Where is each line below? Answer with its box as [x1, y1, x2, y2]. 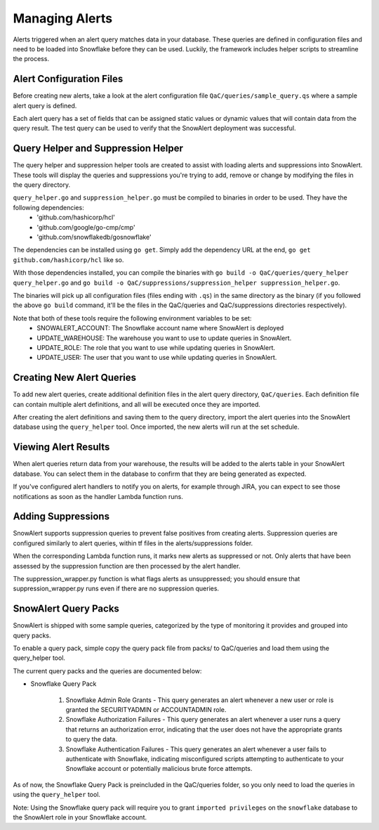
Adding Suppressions [13, 510, 110, 523]
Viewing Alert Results [13, 441, 110, 453]
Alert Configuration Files [13, 73, 124, 85]
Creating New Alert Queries [13, 372, 137, 384]
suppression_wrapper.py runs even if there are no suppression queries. [13, 584, 220, 593]
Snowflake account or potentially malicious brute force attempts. [65, 765, 253, 773]
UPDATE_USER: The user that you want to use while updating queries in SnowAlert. [36, 354, 277, 362]
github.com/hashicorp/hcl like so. [13, 255, 124, 264]
